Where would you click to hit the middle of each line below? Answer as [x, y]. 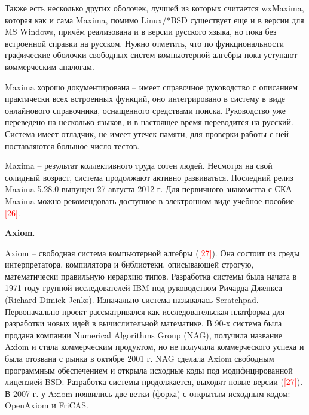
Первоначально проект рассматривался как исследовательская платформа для [145, 311]
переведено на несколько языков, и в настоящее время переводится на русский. [149, 122]
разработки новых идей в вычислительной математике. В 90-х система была [143, 323]
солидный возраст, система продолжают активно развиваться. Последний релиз [149, 177]
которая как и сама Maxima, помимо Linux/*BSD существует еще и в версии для [154, 19]
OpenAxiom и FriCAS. [47, 405]
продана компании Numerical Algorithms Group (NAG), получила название [143, 334]
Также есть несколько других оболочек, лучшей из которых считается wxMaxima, [154, 8]
